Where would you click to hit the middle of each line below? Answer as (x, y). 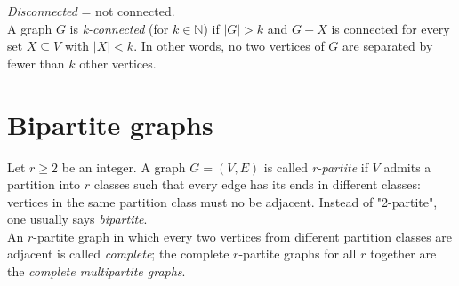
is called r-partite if (316, 167)
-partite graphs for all (298, 254)
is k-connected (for (119, 28)
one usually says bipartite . (77, 219)
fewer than (36, 63)
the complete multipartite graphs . (97, 271)
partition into (44, 184)
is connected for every (391, 28)
